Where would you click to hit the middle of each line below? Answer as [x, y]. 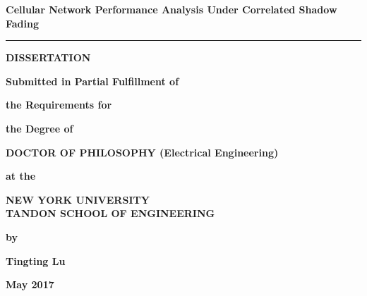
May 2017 [30, 284]
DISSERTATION [48, 57]
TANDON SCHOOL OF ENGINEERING [110, 213]
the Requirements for [59, 105]
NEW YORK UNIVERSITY [78, 199]
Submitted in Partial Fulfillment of [92, 81]
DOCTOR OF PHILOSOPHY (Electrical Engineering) [142, 152]
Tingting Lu [36, 260]
